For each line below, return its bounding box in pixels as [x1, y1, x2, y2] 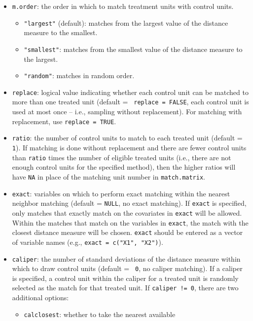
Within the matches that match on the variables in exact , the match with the [12, 217, 249, 228]
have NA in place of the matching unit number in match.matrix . [12, 171, 205, 182]
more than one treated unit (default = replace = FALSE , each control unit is [12, 96, 249, 107]
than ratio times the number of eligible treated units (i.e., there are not [12, 152, 231, 162]
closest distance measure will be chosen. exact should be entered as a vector [12, 227, 243, 237]
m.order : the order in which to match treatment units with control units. [12, 1, 234, 11]
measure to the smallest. [24, 27, 98, 38]
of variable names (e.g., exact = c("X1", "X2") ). [12, 236, 163, 247]
